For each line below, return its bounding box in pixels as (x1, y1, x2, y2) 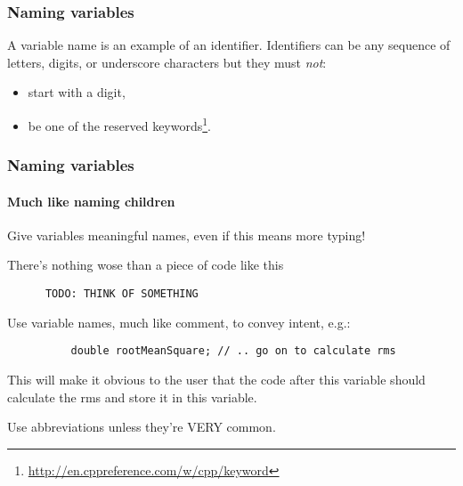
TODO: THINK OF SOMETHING (45, 288, 199, 301)
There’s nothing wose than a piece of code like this (7, 255, 284, 274)
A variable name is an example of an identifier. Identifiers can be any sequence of (7, 36, 451, 54)
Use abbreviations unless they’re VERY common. (7, 417, 276, 436)
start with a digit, (28, 83, 126, 101)
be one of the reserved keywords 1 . (28, 114, 212, 134)
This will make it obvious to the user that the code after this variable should (7, 369, 426, 388)
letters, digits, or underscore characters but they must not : (7, 53, 327, 71)
